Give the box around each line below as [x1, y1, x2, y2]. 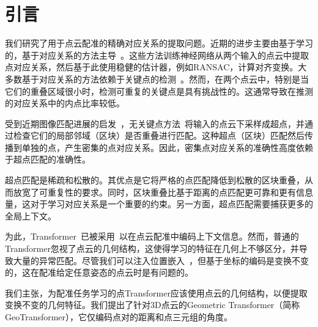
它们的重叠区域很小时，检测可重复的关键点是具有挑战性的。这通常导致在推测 [5, 84, 313, 97]
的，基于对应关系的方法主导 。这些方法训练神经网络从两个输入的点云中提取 [5, 48, 309, 61]
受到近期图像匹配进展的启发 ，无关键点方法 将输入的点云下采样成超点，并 [5, 117, 305, 130]
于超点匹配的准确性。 [5, 153, 91, 166]
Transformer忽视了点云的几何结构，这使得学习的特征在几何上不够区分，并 [5, 242, 299, 255]
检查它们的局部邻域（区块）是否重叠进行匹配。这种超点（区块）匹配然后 [13, 129, 305, 142]
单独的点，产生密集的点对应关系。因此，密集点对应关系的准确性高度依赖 [21, 141, 313, 153]
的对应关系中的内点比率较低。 [5, 97, 125, 109]
